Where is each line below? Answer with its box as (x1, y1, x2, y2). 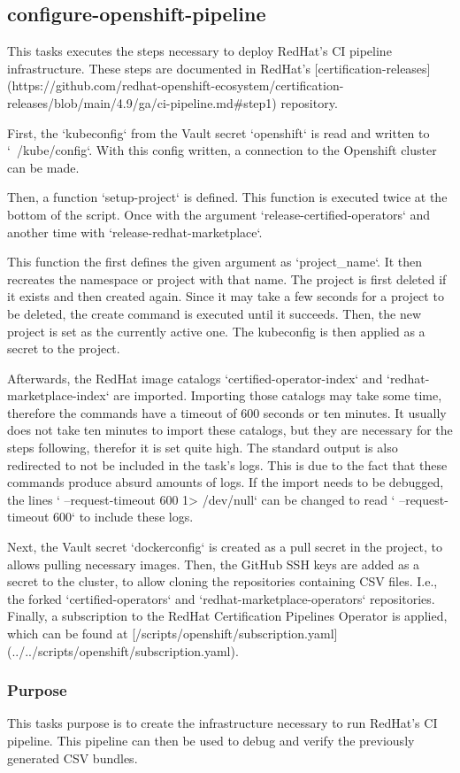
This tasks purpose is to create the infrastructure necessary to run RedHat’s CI (7, 714, 438, 732)
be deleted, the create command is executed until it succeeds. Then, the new (7, 304, 422, 322)
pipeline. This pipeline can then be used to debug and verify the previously (7, 731, 415, 750)
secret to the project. (7, 339, 120, 358)
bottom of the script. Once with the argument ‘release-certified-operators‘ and (7, 205, 431, 223)
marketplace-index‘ (7, 386, 110, 405)
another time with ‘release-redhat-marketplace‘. (7, 222, 263, 241)
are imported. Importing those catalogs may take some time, (113, 386, 442, 405)
